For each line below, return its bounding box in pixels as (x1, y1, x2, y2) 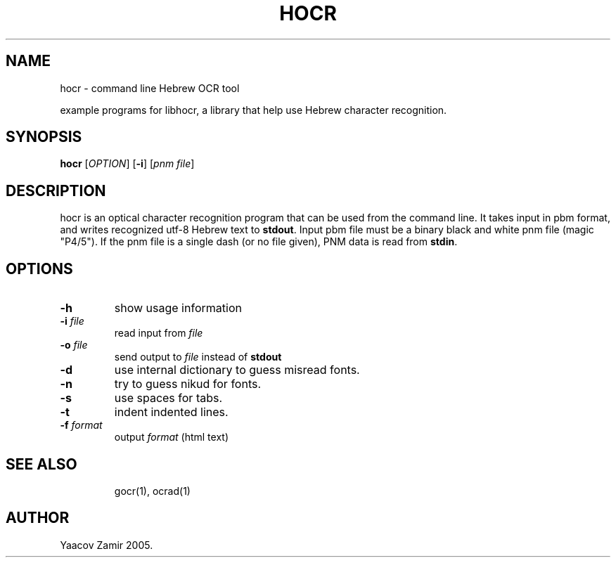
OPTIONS (6, 259, 73, 278)
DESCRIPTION (6, 181, 106, 200)
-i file (60, 315, 84, 328)
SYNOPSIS (6, 128, 82, 146)
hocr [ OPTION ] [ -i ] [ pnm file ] (60, 157, 195, 170)
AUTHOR (6, 509, 70, 527)
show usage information (114, 301, 242, 316)
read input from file (114, 327, 203, 339)
